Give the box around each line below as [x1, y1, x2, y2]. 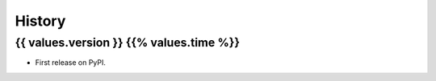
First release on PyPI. [35, 58, 107, 67]
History [15, 12, 66, 30]
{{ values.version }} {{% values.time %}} [15, 35, 240, 50]
